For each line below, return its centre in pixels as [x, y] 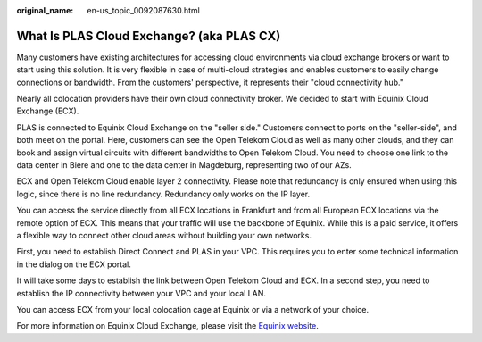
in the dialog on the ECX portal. [74, 264]
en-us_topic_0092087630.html [143, 10]
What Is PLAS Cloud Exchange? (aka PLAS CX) [149, 36]
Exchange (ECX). [48, 111]
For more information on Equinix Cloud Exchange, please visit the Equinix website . [167, 326]
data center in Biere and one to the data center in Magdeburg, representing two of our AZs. [184, 165]
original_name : [45, 10]
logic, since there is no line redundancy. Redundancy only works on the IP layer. [163, 194]
